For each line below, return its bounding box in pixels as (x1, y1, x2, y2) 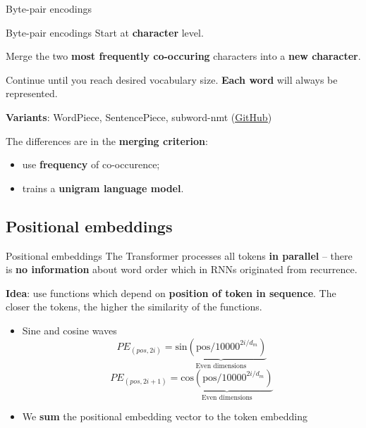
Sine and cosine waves (22, 322, 117, 337)
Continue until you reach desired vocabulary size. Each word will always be (6, 72, 338, 87)
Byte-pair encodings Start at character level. (6, 25, 204, 39)
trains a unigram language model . (22, 180, 184, 195)
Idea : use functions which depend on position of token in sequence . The (6, 285, 336, 300)
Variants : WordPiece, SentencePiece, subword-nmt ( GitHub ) (6, 109, 272, 124)
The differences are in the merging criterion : (6, 133, 208, 148)
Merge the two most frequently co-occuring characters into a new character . (6, 49, 361, 63)
